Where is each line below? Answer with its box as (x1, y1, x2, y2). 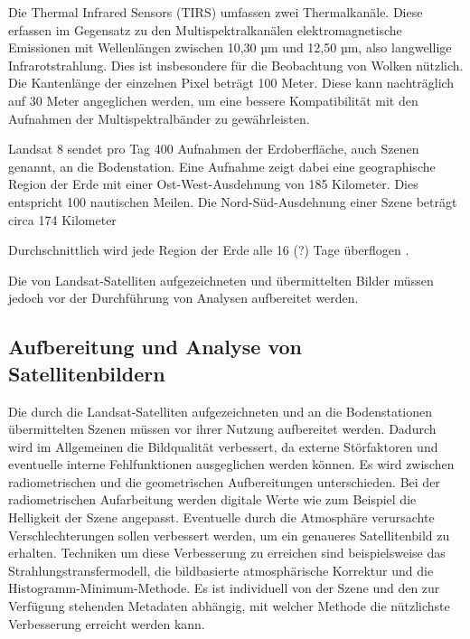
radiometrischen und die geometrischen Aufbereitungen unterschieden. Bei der (8, 472, 440, 491)
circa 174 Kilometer (8, 210, 117, 229)
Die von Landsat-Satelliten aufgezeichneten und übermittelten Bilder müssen (8, 270, 434, 289)
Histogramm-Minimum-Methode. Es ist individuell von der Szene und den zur (8, 578, 440, 597)
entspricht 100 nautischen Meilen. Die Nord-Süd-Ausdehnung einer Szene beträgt (8, 192, 457, 211)
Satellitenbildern (8, 359, 165, 387)
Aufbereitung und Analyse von (8, 333, 302, 361)
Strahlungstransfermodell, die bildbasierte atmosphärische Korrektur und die (8, 560, 434, 579)
